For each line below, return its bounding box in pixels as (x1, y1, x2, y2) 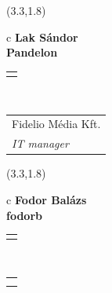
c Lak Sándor (6, 28, 78, 45)
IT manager (12, 135, 69, 152)
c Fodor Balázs (6, 191, 87, 207)
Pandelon (6, 44, 58, 60)
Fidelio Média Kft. (12, 115, 101, 132)
